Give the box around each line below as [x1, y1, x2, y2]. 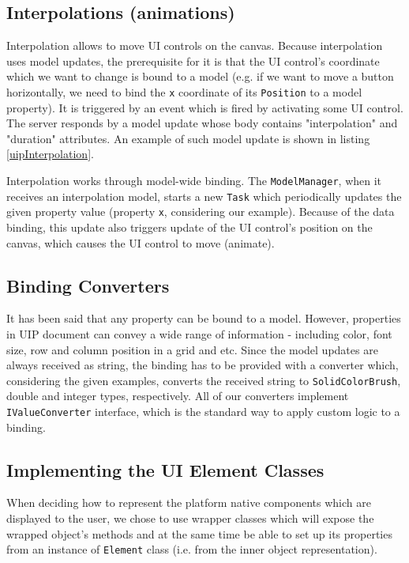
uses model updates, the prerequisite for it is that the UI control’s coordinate [6, 52, 380, 69]
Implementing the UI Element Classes [6, 457, 325, 482]
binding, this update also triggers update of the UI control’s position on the [6, 218, 373, 235]
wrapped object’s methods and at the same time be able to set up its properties [6, 525, 392, 542]
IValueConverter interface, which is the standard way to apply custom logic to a [6, 403, 400, 419]
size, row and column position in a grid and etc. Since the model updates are [6, 341, 378, 357]
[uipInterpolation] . [6, 145, 94, 162]
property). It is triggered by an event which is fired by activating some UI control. [6, 99, 403, 115]
